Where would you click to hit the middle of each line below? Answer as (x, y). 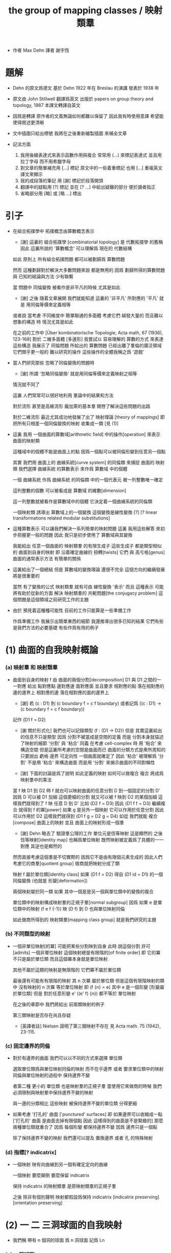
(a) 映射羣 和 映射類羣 (32, 668)
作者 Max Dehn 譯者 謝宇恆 (41, 50)
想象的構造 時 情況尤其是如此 (43, 322)
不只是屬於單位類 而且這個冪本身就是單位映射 (60, 959)
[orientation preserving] (37, 1203)
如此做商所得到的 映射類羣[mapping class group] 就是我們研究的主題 (84, 919)
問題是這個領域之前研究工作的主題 (53, 600)
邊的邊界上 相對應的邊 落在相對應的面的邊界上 (61, 692)
